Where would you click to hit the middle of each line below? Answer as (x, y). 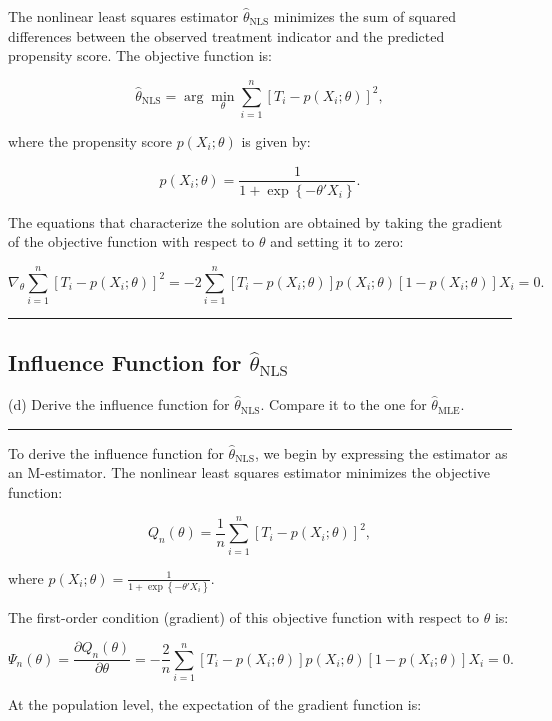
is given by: (276, 140)
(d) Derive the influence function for (119, 404)
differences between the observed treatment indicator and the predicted (226, 35)
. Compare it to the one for (343, 404)
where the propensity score (90, 140)
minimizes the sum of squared (365, 16)
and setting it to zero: (337, 241)
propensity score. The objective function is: (140, 55)
